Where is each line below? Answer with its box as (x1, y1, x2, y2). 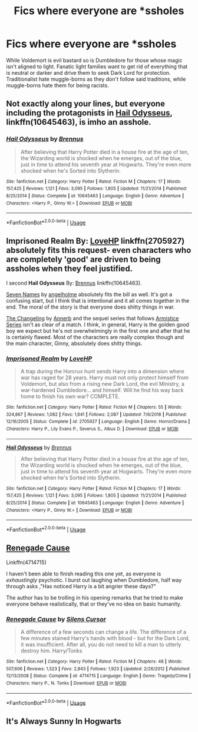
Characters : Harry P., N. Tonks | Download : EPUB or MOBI (6, 680, 127, 686)
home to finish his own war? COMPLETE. (20, 393, 120, 400)
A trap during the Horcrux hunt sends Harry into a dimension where (20, 368, 184, 375)
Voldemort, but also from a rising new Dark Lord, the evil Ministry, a (20, 380, 184, 387)
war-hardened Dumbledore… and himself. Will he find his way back (20, 387, 184, 394)
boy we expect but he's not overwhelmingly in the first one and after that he (6, 327, 190, 334)
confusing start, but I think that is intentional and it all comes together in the (6, 297, 190, 304)
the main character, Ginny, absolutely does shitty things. (6, 340, 143, 347)
